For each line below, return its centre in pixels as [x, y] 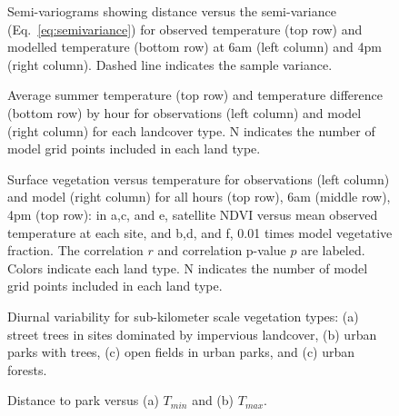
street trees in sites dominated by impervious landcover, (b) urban [192, 334]
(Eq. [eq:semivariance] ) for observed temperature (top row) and [185, 29]
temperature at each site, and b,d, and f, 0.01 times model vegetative [200, 232]
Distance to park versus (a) [83, 400]
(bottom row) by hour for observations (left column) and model [185, 112]
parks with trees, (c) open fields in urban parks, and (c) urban [181, 352]
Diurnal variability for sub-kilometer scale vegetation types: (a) [183, 316]
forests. [27, 369]
